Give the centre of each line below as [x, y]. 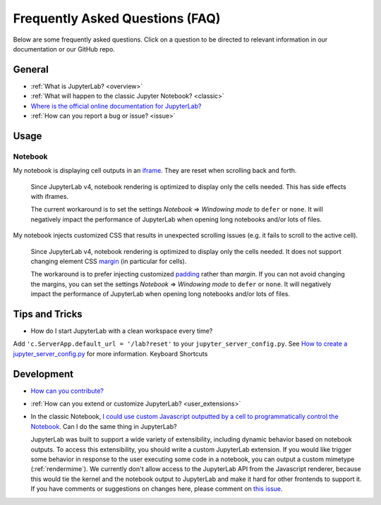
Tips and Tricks [48, 314]
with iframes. [50, 196]
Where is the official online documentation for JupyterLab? [116, 106]
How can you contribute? [67, 391]
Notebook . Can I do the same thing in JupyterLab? [104, 426]
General [31, 69]
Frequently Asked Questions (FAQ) [117, 18]
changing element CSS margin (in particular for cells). [109, 261]
